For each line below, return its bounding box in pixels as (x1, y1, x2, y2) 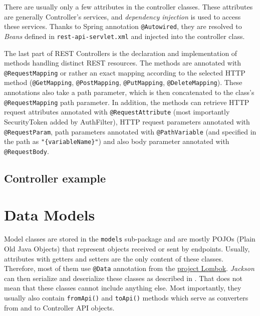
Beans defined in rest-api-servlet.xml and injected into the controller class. (4, 30, 245, 41)
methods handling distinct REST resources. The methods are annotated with (4, 57, 241, 68)
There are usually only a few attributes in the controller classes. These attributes (4, 1, 253, 11)
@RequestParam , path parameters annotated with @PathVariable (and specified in (4, 126, 256, 136)
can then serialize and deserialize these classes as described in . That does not (4, 272, 242, 283)
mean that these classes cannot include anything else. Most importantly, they (4, 282, 241, 293)
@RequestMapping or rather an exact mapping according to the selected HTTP (4, 67, 245, 77)
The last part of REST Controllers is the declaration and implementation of (4, 47, 237, 58)
